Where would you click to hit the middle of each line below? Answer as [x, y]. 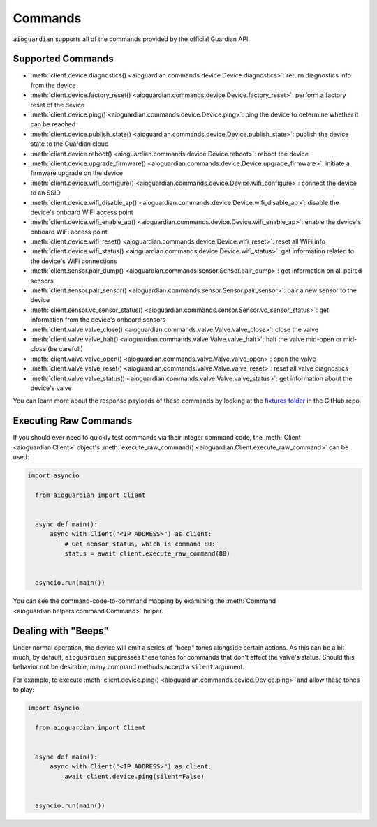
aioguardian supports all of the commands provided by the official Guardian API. [132, 39]
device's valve [51, 388]
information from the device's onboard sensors [98, 320]
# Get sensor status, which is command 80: [140, 544]
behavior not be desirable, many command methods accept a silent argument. [128, 667]
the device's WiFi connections [74, 261]
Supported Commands [64, 59]
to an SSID [45, 193]
